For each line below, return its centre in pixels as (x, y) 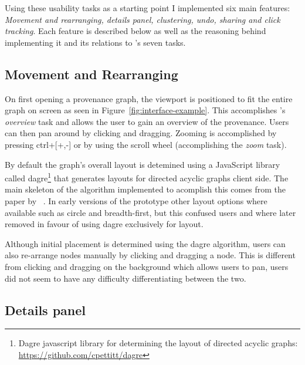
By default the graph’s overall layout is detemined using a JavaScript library (143, 164)
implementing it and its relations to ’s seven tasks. (95, 42)
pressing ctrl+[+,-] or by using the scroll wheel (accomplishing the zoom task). (146, 144)
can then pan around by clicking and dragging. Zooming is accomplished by (141, 133)
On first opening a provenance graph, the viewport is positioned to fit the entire (149, 98)
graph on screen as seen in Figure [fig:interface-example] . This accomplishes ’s (145, 110)
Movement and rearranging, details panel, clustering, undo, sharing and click (143, 19)
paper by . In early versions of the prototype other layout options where (136, 200)
